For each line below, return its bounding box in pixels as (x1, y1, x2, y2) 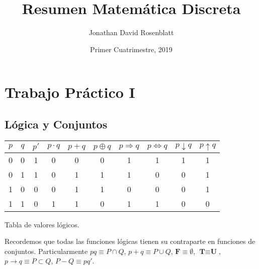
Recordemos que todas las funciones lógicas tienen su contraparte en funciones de (5, 236, 255, 246)
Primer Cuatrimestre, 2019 (90, 44, 172, 54)
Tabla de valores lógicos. (5, 219, 79, 229)
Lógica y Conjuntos (5, 116, 108, 131)
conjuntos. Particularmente (5, 245, 88, 256)
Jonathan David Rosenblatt (89, 27, 174, 38)
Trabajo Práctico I (5, 82, 135, 102)
